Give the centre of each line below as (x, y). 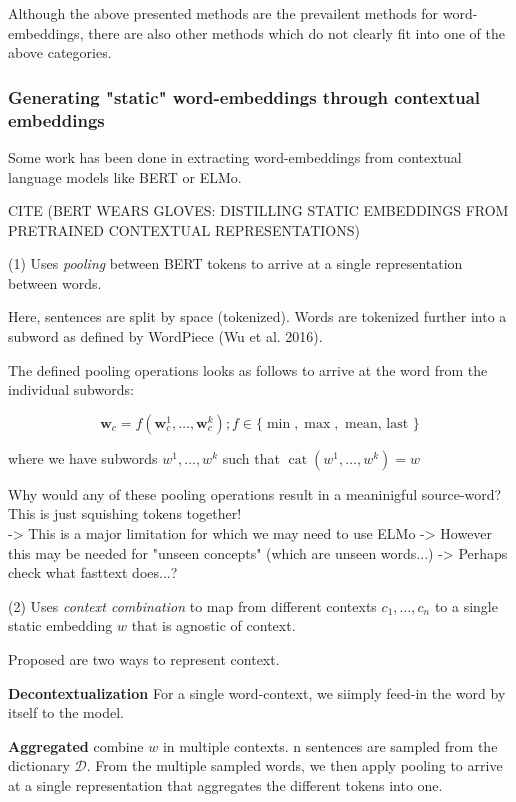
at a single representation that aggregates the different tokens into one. (225, 784)
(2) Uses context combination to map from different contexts (192, 605)
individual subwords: (71, 389)
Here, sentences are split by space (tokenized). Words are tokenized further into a (257, 316)
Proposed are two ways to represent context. (144, 659)
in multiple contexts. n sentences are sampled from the (330, 745)
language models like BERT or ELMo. (125, 176)
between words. (55, 282)
